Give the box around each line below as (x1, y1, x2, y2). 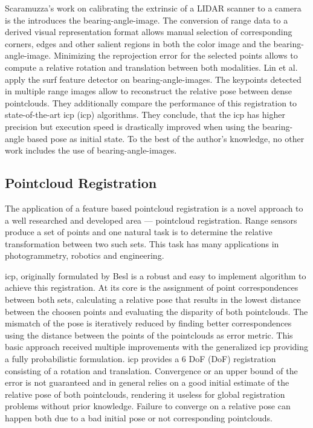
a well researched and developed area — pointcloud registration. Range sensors (5, 213, 297, 226)
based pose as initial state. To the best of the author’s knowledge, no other (27, 132, 305, 144)
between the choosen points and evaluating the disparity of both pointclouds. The (5, 305, 308, 317)
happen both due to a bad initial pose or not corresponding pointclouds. (5, 412, 273, 424)
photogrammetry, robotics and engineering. (5, 249, 164, 262)
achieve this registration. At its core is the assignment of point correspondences (5, 281, 298, 294)
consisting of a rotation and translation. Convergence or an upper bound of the (5, 364, 298, 377)
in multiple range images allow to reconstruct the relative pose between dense (5, 85, 292, 97)
